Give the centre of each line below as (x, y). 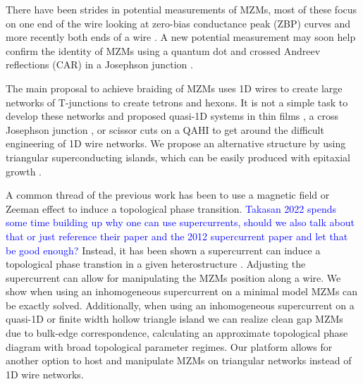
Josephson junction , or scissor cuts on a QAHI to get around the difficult (165, 129)
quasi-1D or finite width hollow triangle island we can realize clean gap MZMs (174, 319)
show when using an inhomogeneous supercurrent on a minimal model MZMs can (182, 291)
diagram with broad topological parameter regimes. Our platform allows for (169, 346)
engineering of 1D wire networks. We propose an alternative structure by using (176, 143)
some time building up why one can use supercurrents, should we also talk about (180, 222)
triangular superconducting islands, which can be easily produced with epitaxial (178, 157)
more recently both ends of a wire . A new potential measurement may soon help (181, 37)
